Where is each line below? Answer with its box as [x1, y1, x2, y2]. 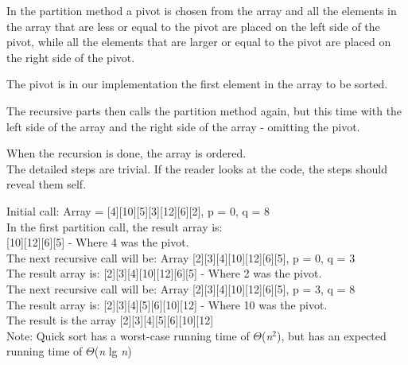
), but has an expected [277, 327, 387, 344]
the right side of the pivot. [6, 49, 135, 65]
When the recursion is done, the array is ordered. [6, 145, 247, 161]
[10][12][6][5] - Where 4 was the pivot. [6, 234, 189, 250]
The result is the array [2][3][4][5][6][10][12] [6, 312, 214, 328]
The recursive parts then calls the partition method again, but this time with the [6, 102, 402, 118]
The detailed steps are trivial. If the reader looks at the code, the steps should [6, 160, 387, 177]
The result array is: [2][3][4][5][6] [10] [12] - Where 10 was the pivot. [6, 296, 328, 313]
